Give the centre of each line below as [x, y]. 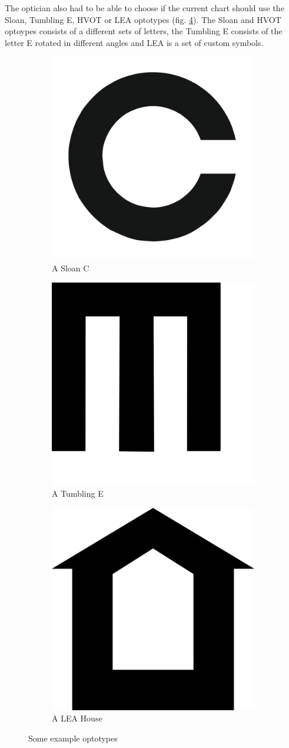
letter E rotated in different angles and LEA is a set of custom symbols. [134, 42]
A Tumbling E [78, 493]
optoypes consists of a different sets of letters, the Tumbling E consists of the [144, 31]
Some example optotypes [73, 738]
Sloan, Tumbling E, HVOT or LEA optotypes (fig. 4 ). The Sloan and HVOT [143, 19]
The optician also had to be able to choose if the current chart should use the [144, 8]
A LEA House [77, 718]
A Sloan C [71, 268]
